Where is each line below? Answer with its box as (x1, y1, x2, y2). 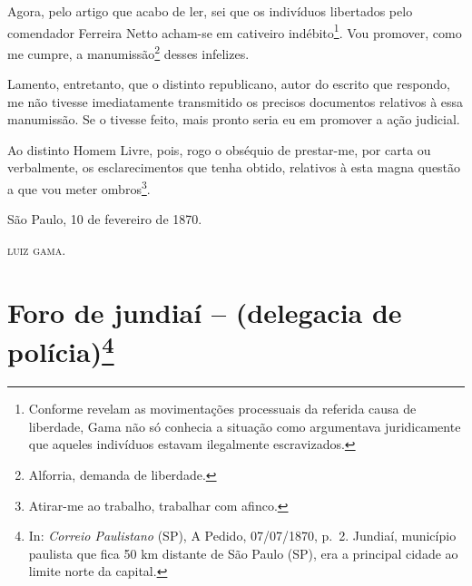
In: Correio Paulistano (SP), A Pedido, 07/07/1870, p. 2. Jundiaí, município (28, 526, 457, 545)
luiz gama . (7, 239, 66, 259)
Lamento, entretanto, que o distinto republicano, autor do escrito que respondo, (7, 74, 450, 93)
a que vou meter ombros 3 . (7, 177, 151, 198)
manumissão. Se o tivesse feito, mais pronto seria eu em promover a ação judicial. (7, 110, 460, 129)
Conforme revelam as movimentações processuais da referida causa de (28, 399, 417, 418)
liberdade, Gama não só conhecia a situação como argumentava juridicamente (28, 416, 461, 435)
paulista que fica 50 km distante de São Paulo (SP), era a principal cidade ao (28, 543, 458, 562)
